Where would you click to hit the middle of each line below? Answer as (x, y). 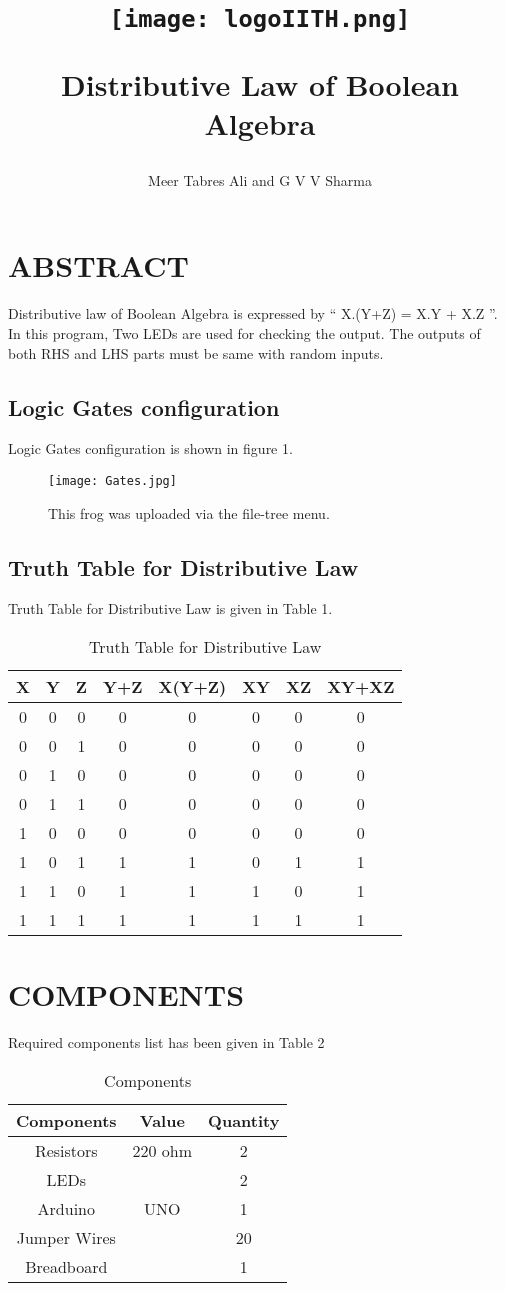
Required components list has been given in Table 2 (166, 1042)
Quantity (244, 1120)
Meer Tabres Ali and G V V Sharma (260, 179)
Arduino (66, 1208)
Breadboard (66, 1266)
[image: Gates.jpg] (112, 480)
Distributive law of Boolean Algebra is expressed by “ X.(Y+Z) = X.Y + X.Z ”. (253, 313)
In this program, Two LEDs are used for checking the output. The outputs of (244, 333)
